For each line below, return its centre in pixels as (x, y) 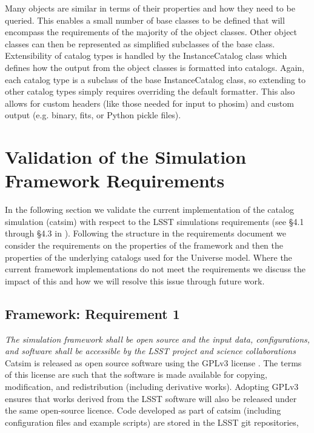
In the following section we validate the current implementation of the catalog (149, 210)
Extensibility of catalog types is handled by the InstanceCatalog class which (146, 55)
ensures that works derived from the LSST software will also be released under (151, 398)
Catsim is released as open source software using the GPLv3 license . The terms (153, 362)
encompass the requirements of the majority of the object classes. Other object (151, 32)
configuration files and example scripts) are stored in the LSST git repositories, (152, 422)
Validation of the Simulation (126, 157)
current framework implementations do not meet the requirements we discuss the (155, 269)
